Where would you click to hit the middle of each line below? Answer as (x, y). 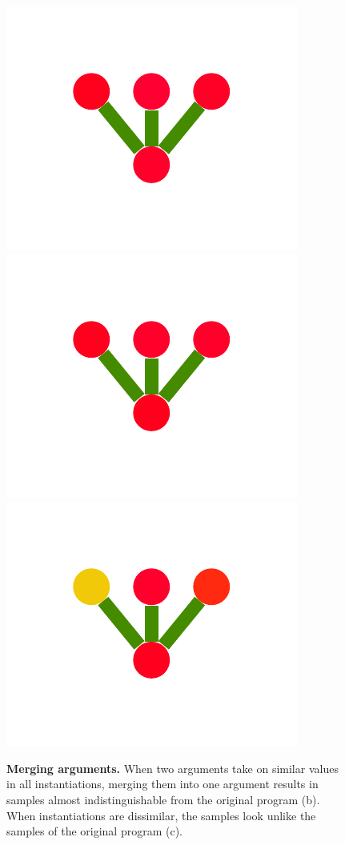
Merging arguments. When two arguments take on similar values (172, 768)
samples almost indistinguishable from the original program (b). (163, 799)
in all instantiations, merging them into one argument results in (162, 784)
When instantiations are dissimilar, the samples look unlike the (161, 815)
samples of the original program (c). (94, 831)
